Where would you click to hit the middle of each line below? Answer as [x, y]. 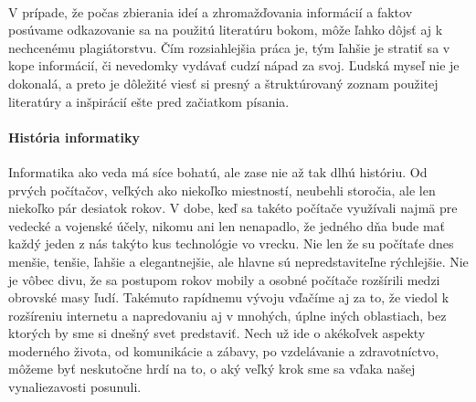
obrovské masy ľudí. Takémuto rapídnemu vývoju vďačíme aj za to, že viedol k [229, 297]
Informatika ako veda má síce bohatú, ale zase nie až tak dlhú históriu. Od [218, 171]
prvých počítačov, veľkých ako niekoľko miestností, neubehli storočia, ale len [222, 190]
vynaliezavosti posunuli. [75, 387]
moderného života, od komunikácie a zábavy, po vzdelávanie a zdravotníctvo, [224, 350]
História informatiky [74, 137]
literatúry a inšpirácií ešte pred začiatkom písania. [149, 101]
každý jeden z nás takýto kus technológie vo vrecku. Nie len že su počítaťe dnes [231, 243]
